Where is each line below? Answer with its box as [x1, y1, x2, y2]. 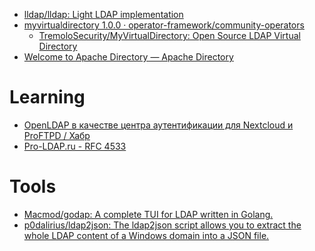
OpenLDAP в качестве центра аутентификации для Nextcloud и [23, 119, 294, 131]
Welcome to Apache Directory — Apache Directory [23, 51, 234, 63]
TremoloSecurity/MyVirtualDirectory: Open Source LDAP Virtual [38, 30, 301, 41]
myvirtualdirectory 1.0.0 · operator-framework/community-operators [23, 19, 305, 31]
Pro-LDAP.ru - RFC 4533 [23, 140, 127, 152]
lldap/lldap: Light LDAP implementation [23, 9, 184, 20]
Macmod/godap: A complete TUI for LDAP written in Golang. [23, 208, 274, 220]
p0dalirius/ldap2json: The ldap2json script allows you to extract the [23, 219, 302, 231]
